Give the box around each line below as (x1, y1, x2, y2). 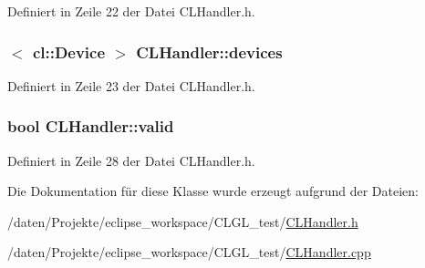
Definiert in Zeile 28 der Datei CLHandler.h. (7, 150, 255, 170)
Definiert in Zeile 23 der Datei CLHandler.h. (7, 76, 255, 95)
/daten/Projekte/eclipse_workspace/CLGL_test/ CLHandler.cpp (7, 242, 371, 262)
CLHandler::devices (136, 40, 283, 63)
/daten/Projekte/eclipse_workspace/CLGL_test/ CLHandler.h (7, 211, 358, 231)
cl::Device (32, 40, 106, 63)
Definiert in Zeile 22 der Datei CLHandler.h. (7, 2, 255, 20)
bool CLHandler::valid (7, 115, 174, 138)
